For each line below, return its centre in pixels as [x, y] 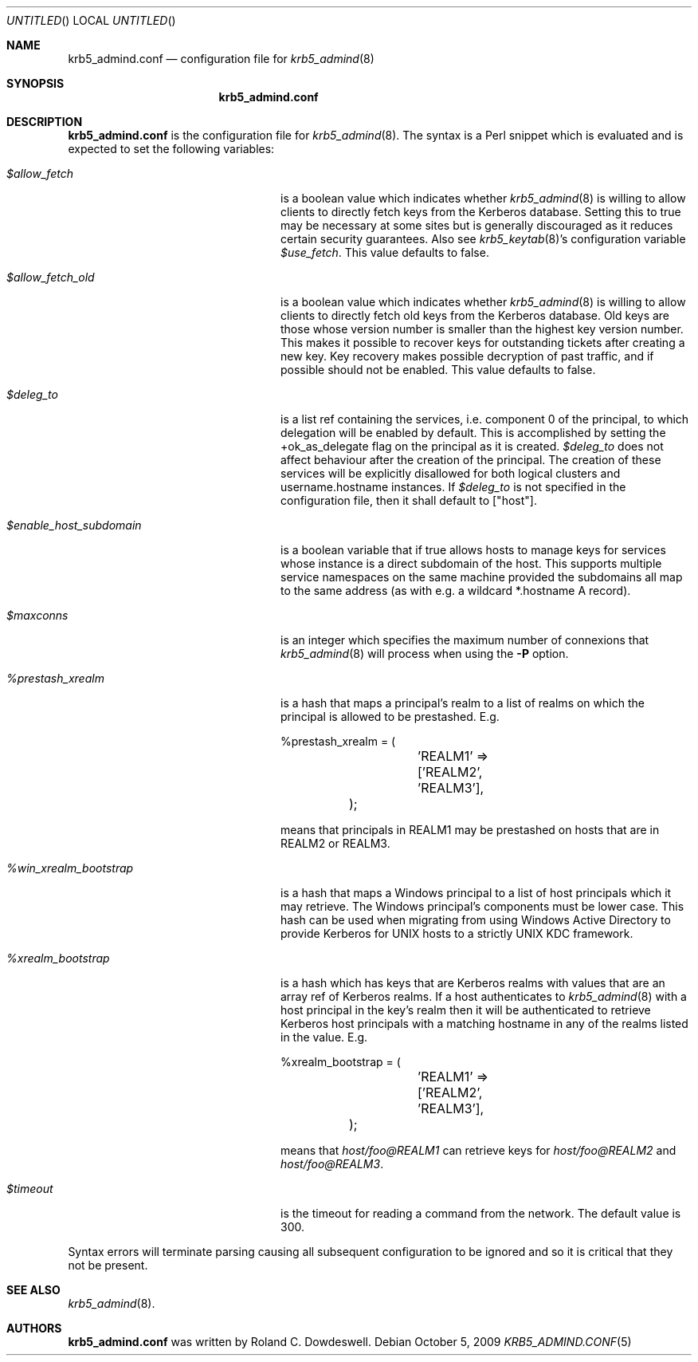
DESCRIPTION [45, 122]
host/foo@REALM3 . [332, 1164]
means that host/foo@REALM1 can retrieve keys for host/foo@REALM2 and [478, 1150]
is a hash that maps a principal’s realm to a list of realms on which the [463, 703]
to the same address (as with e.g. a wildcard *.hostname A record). [456, 590]
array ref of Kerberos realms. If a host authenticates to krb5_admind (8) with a [484, 996]
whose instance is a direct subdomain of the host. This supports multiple [471, 563]
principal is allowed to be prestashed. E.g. [390, 716]
